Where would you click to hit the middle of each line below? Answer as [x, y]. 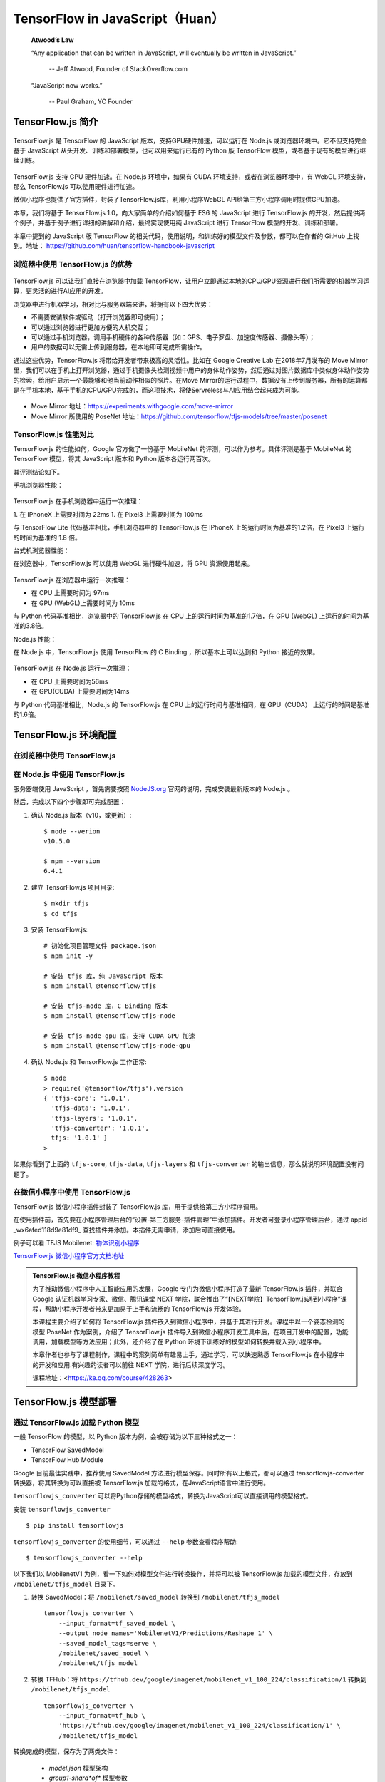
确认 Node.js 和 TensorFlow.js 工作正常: [89, 1061]
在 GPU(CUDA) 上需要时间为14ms [80, 691]
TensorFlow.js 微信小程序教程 [76, 1275]
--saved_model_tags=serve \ [107, 1643]
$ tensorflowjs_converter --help [84, 1558]
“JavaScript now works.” [67, 85]
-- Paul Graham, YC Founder [91, 102]
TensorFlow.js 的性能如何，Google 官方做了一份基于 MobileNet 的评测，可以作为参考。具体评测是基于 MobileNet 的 [183, 448]
